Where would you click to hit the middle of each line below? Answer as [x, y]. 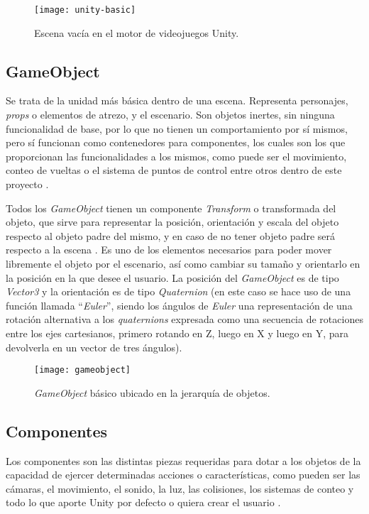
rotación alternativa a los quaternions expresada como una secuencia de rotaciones [184, 319]
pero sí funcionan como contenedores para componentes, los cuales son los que [176, 142]
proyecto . [27, 184]
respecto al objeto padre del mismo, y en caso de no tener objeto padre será [171, 235]
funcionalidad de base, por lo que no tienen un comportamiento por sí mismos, [177, 128]
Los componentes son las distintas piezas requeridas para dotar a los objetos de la [183, 460]
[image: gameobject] [83, 370]
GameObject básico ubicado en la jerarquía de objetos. [152, 392]
